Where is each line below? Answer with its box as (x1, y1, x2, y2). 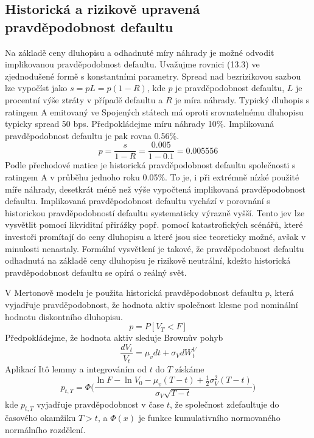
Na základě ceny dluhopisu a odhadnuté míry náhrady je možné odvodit (5, 46, 274, 58)
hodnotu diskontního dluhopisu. (5, 310, 123, 323)
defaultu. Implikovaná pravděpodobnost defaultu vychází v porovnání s (5, 194, 270, 207)
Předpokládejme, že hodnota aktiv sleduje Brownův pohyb (5, 331, 223, 344)
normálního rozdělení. (5, 423, 86, 436)
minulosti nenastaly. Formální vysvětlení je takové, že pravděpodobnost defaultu (5, 242, 304, 255)
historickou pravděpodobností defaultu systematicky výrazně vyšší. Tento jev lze (5, 206, 305, 219)
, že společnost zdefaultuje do (170, 397, 279, 410)
